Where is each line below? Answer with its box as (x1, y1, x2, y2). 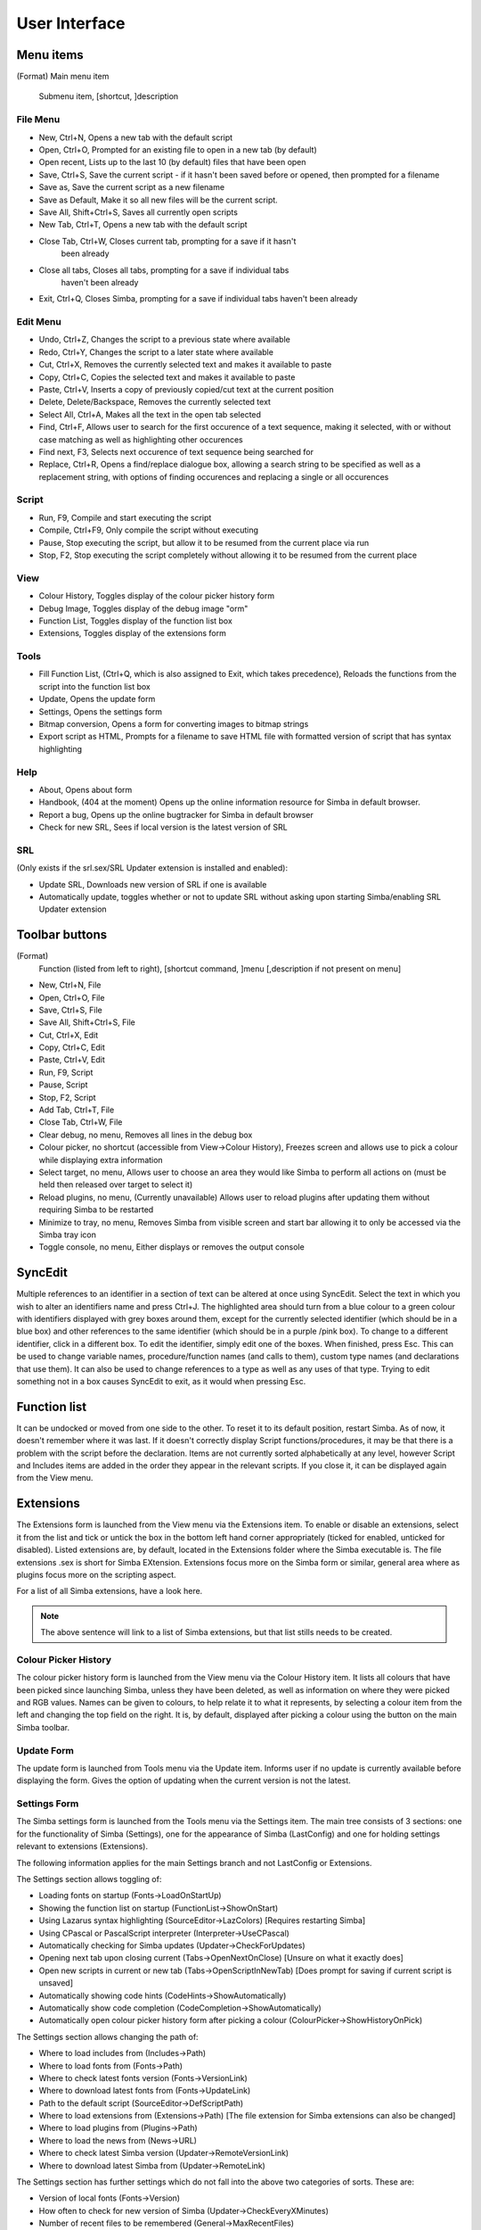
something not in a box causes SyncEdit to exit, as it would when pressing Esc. (16, 1375, 306, 1386)
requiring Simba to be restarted (38, 1204, 154, 1215)
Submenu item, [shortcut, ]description (38, 91, 179, 102)
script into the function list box (38, 681, 151, 691)
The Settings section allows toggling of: (16, 1874, 162, 1885)
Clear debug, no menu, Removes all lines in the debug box (38, 1129, 253, 1140)
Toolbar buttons (16, 928, 107, 943)
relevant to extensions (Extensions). (16, 1841, 149, 1852)
